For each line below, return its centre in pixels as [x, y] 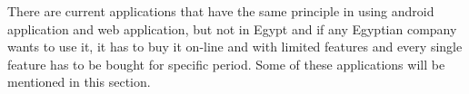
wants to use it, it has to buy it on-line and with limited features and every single [235, 47]
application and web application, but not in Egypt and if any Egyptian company [232, 28]
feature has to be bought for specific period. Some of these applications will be [226, 64]
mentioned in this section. [79, 82]
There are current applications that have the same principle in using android [221, 11]
